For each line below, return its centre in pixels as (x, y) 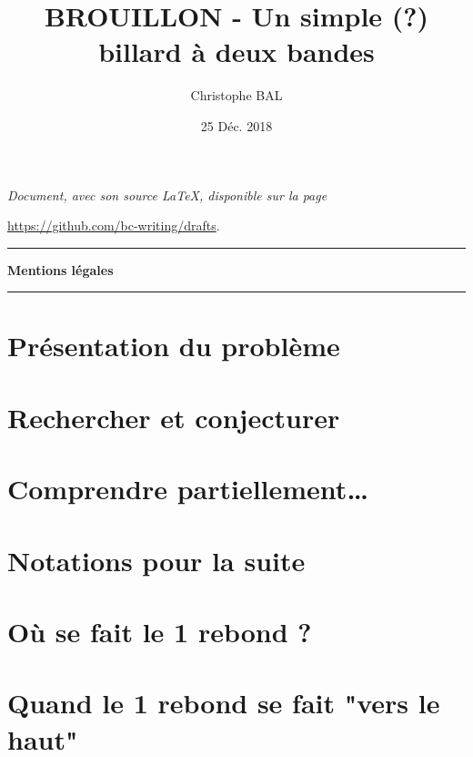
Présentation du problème (174, 346)
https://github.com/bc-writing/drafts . (114, 225)
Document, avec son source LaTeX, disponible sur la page (167, 194)
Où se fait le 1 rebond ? (160, 631)
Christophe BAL (236, 95)
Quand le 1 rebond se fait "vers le (224, 703)
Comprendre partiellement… (188, 489)
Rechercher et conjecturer (174, 417)
